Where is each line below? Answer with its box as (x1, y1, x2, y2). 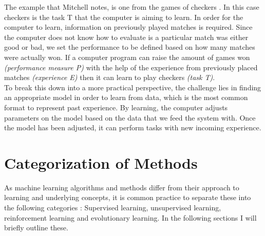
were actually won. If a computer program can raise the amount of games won (4, 51, 250, 62)
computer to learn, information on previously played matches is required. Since (4, 22, 253, 32)
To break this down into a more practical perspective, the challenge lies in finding (4, 82, 261, 92)
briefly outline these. (4, 222, 68, 233)
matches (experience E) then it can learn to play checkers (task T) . (4, 72, 215, 83)
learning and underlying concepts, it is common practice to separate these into (4, 192, 251, 203)
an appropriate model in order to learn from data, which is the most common (4, 92, 248, 103)
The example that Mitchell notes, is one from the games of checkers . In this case (4, 2, 259, 12)
